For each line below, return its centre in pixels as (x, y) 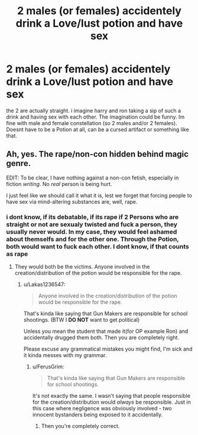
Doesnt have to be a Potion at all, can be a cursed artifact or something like (98, 129)
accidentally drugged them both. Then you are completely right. (101, 338)
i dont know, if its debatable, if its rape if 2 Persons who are (92, 217)
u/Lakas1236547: (44, 284)
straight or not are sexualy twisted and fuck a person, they (92, 224)
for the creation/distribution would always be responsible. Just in (111, 402)
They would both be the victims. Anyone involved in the (82, 267)
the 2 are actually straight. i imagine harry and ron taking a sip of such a (94, 110)
